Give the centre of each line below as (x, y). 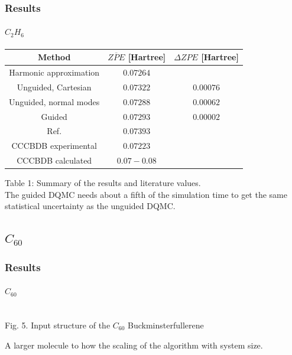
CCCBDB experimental (54, 146)
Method (54, 57)
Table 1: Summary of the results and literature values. (103, 183)
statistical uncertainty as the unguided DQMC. (90, 206)
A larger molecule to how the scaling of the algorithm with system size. (134, 345)
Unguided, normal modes (54, 101)
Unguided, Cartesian (54, 87)
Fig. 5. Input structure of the (58, 325)
